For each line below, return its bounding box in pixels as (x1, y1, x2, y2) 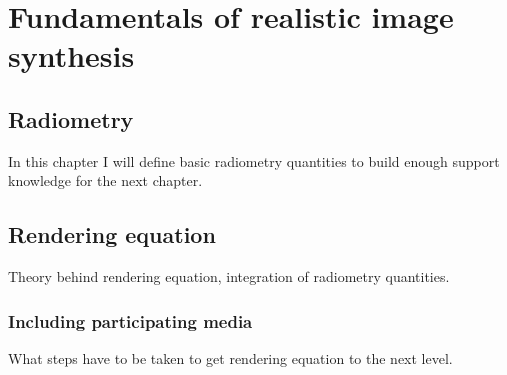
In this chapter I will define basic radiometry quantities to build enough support (8, 150, 500, 171)
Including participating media (8, 308, 253, 333)
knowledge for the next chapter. (8, 170, 203, 191)
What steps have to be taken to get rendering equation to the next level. (8, 347, 453, 368)
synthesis (8, 35, 135, 76)
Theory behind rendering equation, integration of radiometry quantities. (8, 266, 450, 287)
